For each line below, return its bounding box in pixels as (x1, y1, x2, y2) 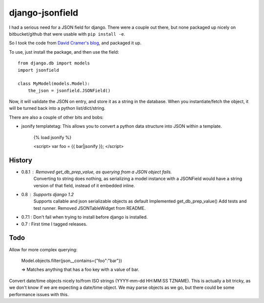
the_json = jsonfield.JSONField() (27, 88, 111, 93)
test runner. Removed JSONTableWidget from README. (33, 205, 146, 211)
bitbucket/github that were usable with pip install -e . (9, 31, 126, 37)
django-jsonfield (9, 7, 78, 18)
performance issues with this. (9, 291, 69, 297)
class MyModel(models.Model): (18, 81, 90, 86)
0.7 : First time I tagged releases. (21, 221, 88, 227)
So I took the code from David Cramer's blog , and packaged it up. (9, 40, 142, 46)
